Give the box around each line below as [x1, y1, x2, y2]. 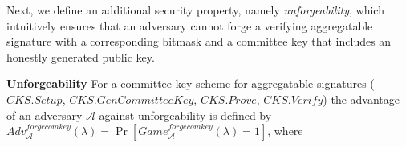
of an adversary [6, 106, 83, 123]
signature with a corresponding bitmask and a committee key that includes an [6, 33, 392, 50]
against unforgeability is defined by [99, 106, 272, 123]
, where [267, 122, 303, 139]
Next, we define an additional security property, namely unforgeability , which [6, 2, 384, 18]
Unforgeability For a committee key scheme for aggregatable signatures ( [6, 75, 375, 92]
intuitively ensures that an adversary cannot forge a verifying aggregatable [6, 17, 373, 34]
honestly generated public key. [6, 48, 155, 65]
